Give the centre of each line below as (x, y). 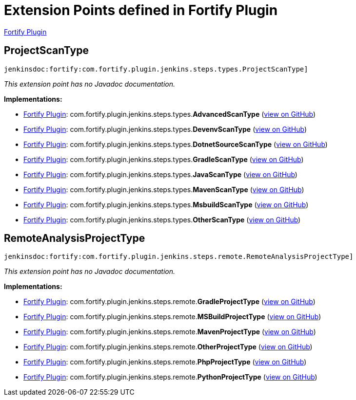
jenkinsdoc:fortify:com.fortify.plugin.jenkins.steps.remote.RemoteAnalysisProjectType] (179, 257)
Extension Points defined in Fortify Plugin (141, 10)
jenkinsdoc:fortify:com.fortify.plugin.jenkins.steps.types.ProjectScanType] (156, 69)
